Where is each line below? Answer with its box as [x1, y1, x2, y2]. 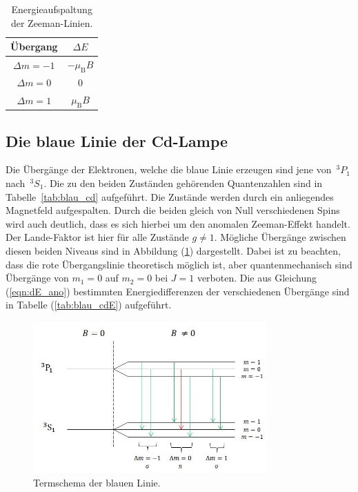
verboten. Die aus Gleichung [197, 270, 317, 285]
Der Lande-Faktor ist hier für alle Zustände [6, 230, 189, 244]
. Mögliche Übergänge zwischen [214, 230, 346, 244]
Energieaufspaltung [11, 2, 92, 16]
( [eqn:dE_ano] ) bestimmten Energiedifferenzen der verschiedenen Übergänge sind [6, 284, 350, 298]
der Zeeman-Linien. [10, 15, 93, 30]
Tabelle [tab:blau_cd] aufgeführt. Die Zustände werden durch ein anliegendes [6, 189, 334, 204]
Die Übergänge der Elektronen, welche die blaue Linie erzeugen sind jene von [6, 162, 332, 177]
